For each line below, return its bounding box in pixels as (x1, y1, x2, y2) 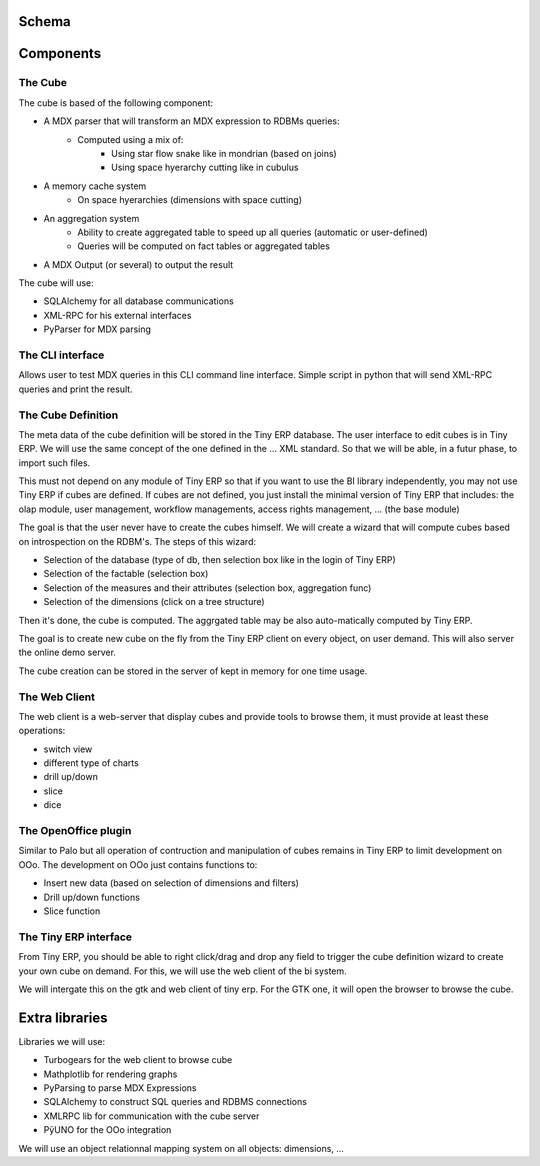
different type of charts (43, 757, 139, 769)
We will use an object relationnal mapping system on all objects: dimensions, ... (18, 1142, 345, 1154)
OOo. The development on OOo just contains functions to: (18, 858, 258, 870)
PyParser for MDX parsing (43, 323, 152, 335)
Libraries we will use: (18, 1035, 106, 1047)
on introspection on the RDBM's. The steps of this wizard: (18, 535, 257, 547)
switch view (43, 743, 93, 755)
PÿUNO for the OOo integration (43, 1124, 172, 1136)
